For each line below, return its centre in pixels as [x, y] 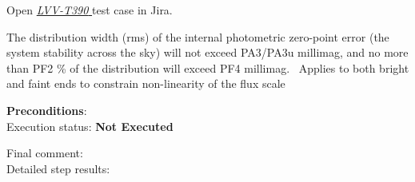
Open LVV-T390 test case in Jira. [90, 10]
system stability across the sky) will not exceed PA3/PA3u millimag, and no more [207, 52]
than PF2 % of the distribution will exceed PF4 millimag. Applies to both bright [208, 67]
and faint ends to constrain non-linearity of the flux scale [146, 83]
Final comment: [45, 153]
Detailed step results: [58, 168]
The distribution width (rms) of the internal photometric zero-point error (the [198, 36]
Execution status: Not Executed [90, 126]
